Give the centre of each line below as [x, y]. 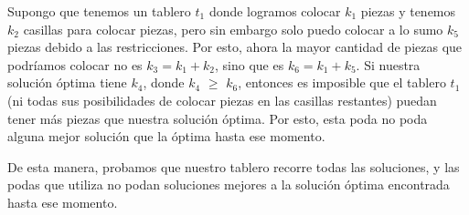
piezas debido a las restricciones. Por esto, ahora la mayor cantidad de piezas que [235, 47]
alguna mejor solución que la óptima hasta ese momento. [166, 136]
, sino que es [250, 64]
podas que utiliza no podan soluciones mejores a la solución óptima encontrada [229, 184]
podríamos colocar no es [75, 64]
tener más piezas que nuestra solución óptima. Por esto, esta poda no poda [218, 118]
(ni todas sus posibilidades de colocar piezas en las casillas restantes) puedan [222, 100]
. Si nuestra [388, 64]
